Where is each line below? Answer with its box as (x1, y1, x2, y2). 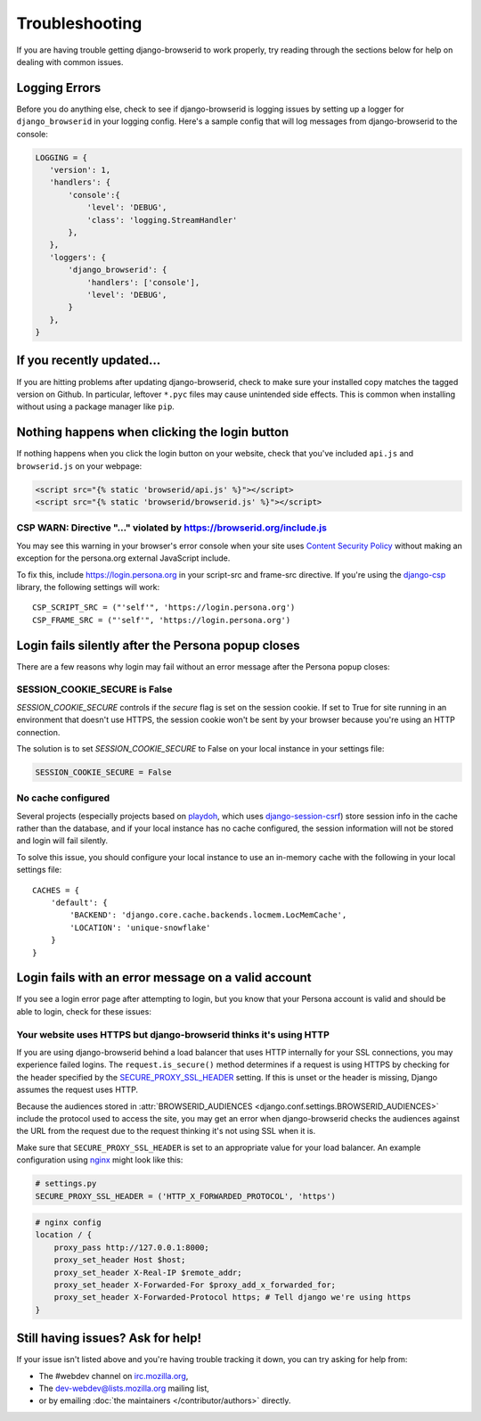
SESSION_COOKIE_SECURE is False (16, 683, 173, 695)
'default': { (50, 898, 108, 908)
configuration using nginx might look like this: (16, 1154, 183, 1165)
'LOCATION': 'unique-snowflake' (69, 923, 211, 932)
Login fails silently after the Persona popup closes (16, 637, 300, 653)
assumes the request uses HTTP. (16, 1084, 138, 1096)
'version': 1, (49, 165, 111, 175)
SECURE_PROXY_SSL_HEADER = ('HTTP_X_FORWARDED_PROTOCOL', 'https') (35, 1191, 337, 1201)
